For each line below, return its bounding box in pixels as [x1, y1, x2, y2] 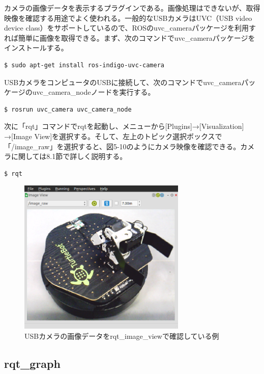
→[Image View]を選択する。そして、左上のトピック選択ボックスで [4, 130, 222, 141]
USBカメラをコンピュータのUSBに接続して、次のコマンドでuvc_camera [4, 76, 242, 87]
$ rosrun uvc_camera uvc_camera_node [4, 105, 132, 113]
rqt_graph [4, 355, 61, 371]
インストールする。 [4, 42, 68, 53]
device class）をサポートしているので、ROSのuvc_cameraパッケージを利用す [4, 22, 256, 33]
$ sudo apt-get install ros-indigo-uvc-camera [4, 61, 164, 69]
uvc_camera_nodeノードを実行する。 [32, 87, 155, 97]
